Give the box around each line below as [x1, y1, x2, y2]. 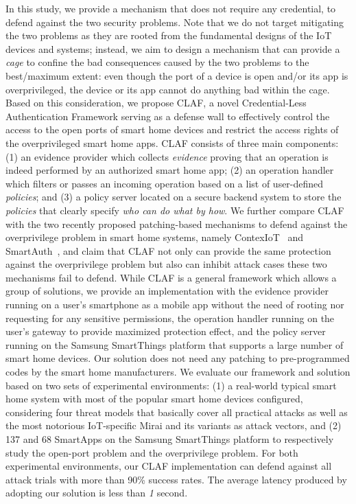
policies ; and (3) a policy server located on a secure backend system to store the [5, 190, 342, 204]
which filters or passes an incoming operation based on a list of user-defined [5, 176, 324, 190]
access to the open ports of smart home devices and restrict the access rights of [5, 122, 339, 137]
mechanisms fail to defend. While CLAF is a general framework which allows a [5, 270, 337, 284]
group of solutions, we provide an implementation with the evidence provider [5, 284, 329, 298]
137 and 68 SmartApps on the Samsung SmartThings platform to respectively [5, 432, 334, 446]
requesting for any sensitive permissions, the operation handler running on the [5, 310, 335, 325]
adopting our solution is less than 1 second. [5, 485, 188, 500]
